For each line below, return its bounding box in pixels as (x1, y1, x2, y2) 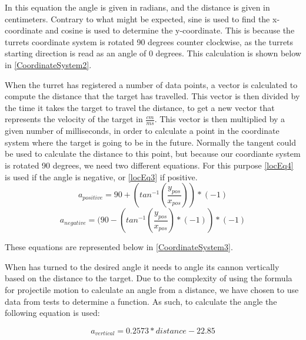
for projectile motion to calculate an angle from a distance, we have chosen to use (5, 283, 299, 295)
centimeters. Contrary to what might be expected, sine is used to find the (5, 12, 270, 25)
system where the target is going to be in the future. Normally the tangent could (5, 136, 297, 148)
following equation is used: (5, 307, 100, 319)
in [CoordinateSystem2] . (5, 58, 92, 70)
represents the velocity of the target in (5, 113, 143, 125)
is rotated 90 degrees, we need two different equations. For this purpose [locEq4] (5, 159, 294, 171)
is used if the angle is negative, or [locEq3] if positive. (5, 170, 198, 183)
